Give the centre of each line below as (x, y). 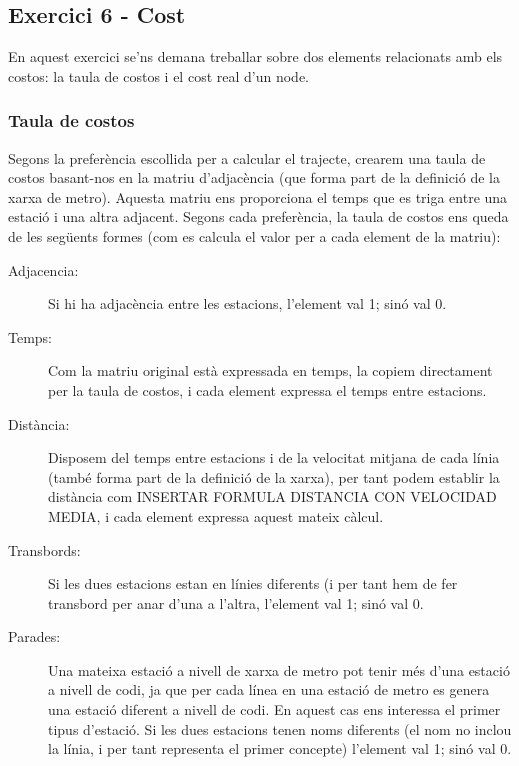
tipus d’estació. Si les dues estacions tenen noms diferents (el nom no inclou (280, 728)
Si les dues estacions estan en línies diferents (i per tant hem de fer (253, 583)
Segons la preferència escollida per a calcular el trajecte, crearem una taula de (247, 157)
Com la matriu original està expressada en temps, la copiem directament (270, 370)
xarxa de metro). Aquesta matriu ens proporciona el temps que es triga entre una (258, 196)
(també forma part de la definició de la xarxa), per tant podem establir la (274, 476)
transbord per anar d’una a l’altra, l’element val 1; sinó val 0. (236, 602)
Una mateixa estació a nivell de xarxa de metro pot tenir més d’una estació (279, 669)
